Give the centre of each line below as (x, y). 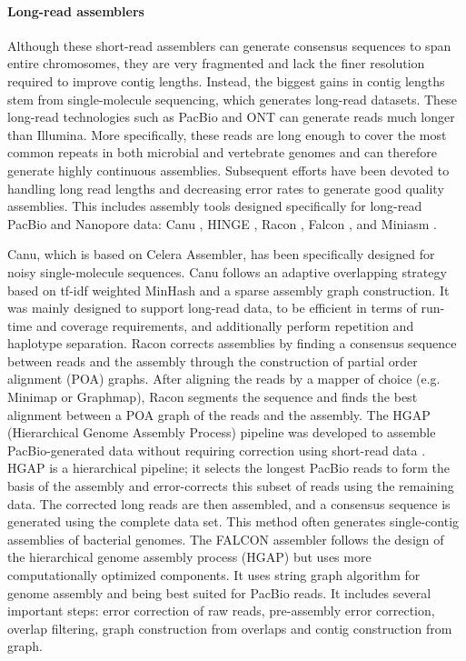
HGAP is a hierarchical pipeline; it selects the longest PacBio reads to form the (228, 468)
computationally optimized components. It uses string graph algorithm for (214, 575)
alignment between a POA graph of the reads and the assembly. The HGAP (219, 414)
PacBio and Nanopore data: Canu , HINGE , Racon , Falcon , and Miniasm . (222, 223)
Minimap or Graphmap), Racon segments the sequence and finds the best (213, 397)
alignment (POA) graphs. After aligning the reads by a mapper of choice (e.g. (224, 379)
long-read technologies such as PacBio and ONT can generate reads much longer (231, 117)
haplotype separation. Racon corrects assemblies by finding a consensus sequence (232, 343)
